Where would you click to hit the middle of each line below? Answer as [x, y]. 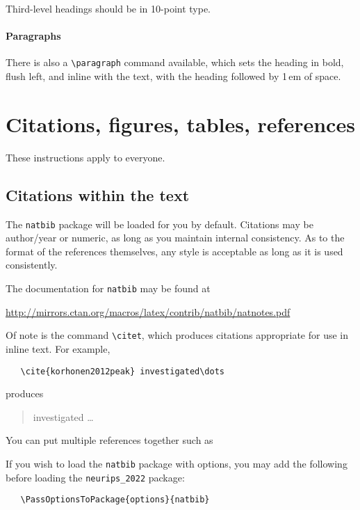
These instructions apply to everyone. [85, 157]
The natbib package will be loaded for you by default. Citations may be [159, 224]
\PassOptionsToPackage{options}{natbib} [115, 500]
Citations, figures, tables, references [180, 123]
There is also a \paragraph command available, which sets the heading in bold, [175, 62]
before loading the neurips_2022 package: [95, 477]
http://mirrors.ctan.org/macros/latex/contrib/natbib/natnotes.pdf [148, 311]
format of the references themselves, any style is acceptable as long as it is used [174, 251]
